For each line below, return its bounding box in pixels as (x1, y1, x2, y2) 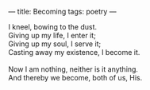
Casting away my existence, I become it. (8, 48, 140, 57)
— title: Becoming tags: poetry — (8, 7, 117, 16)
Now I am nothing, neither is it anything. (8, 65, 139, 74)
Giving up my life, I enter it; (8, 31, 97, 40)
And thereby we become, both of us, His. (8, 73, 143, 82)
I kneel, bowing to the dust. (8, 22, 98, 31)
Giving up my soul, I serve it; (8, 39, 102, 49)
